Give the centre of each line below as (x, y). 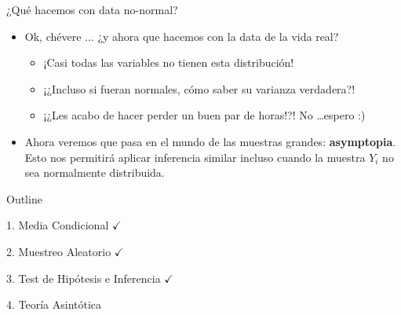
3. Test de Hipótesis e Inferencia (84, 278)
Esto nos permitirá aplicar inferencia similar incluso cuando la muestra (195, 157)
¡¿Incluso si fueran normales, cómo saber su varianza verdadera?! (199, 88)
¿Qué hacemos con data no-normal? (92, 9)
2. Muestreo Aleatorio (59, 251)
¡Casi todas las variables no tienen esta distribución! (169, 62)
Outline (24, 198)
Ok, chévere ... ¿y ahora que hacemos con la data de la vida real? (182, 36)
